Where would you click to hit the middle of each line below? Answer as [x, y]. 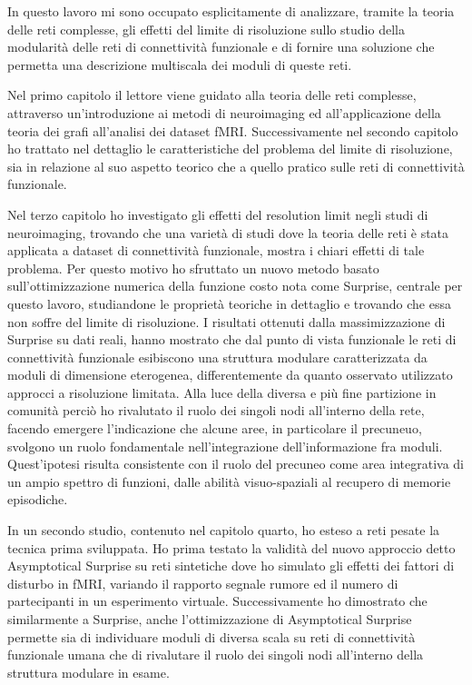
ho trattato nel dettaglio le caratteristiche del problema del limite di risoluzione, [230, 149]
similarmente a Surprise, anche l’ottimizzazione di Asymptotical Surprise [210, 619]
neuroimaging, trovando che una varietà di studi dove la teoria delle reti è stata [228, 232]
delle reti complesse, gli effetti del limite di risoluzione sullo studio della [206, 29]
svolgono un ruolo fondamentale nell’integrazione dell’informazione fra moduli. [225, 446]
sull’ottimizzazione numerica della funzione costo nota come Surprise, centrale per [235, 286]
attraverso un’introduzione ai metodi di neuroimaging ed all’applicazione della [224, 112]
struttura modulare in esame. [88, 672]
